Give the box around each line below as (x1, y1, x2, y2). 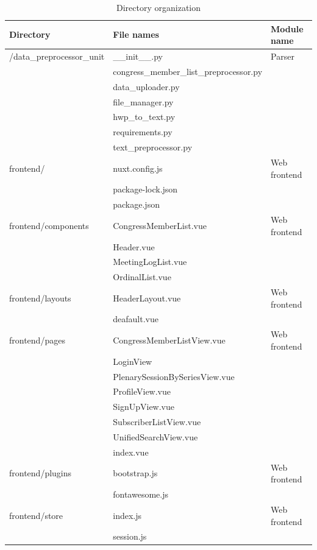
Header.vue (113, 240, 155, 253)
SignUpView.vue (113, 400, 174, 413)
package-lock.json (113, 183, 178, 196)
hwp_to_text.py (113, 110, 176, 123)
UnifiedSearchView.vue (113, 430, 198, 443)
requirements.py (113, 125, 173, 138)
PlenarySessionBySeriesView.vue (113, 370, 235, 383)
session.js (113, 530, 147, 543)
